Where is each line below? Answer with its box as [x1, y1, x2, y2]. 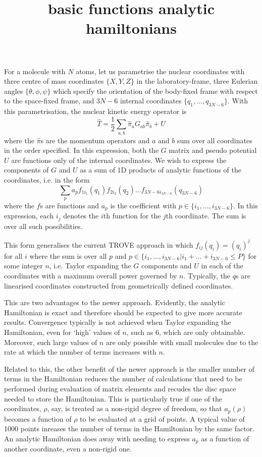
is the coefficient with [110, 200, 177, 210]
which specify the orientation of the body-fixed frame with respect [53, 85, 258, 96]
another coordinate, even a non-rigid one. [4, 443, 132, 454]
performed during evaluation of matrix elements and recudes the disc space [4, 383, 236, 394]
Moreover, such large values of [4, 336, 97, 347]
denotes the [63, 210, 99, 221]
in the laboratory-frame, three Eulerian [136, 76, 258, 86]
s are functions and [40, 200, 99, 210]
